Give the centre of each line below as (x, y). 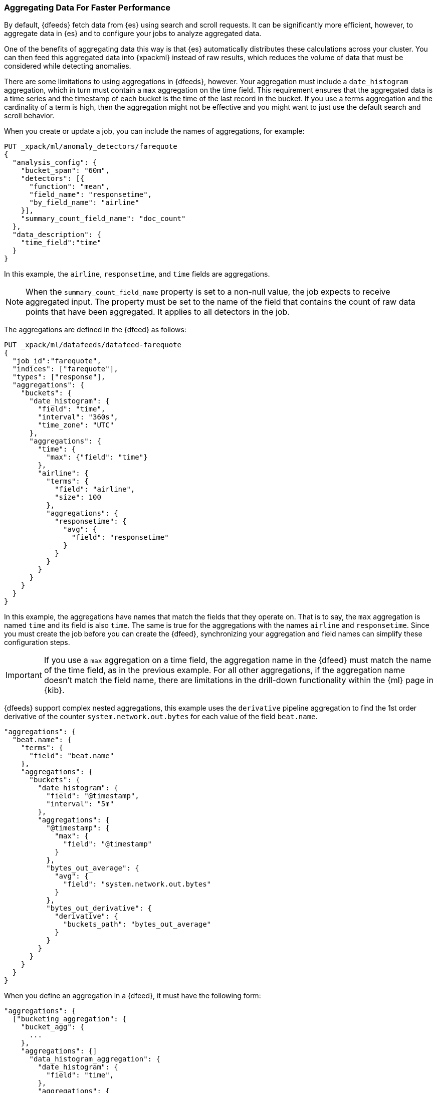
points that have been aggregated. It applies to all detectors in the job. (158, 312)
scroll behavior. (29, 116)
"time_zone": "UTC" (76, 425)
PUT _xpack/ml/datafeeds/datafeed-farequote (93, 345)
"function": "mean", (69, 187)
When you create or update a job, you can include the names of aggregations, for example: (154, 131)
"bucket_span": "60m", (65, 171)
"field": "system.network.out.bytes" (137, 884)
